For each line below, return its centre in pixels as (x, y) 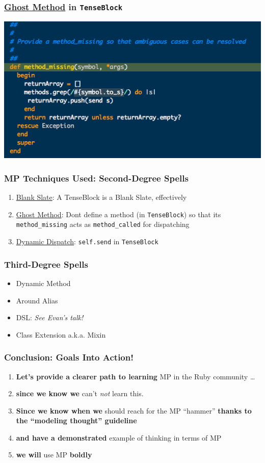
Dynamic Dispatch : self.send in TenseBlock (87, 241)
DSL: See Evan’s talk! (50, 317)
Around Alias (37, 300)
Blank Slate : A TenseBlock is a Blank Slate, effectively (101, 197)
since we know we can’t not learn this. (80, 393)
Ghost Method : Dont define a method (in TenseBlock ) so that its (118, 214)
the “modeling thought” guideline (76, 420)
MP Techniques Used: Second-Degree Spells (96, 178)
